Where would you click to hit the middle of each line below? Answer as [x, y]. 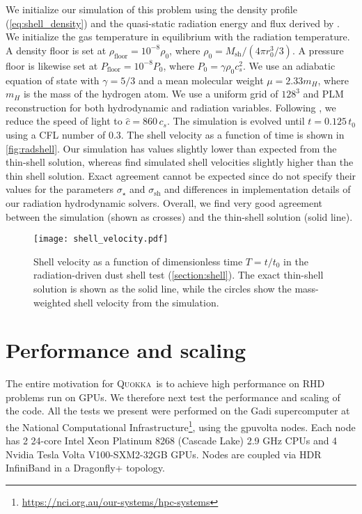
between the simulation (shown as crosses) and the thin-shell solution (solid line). [179, 216]
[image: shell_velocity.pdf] [101, 239]
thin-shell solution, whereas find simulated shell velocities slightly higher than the [180, 162]
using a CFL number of [56, 134]
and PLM [323, 94]
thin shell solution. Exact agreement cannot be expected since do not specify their [181, 175]
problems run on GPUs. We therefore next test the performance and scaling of [173, 397]
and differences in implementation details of [258, 189]
